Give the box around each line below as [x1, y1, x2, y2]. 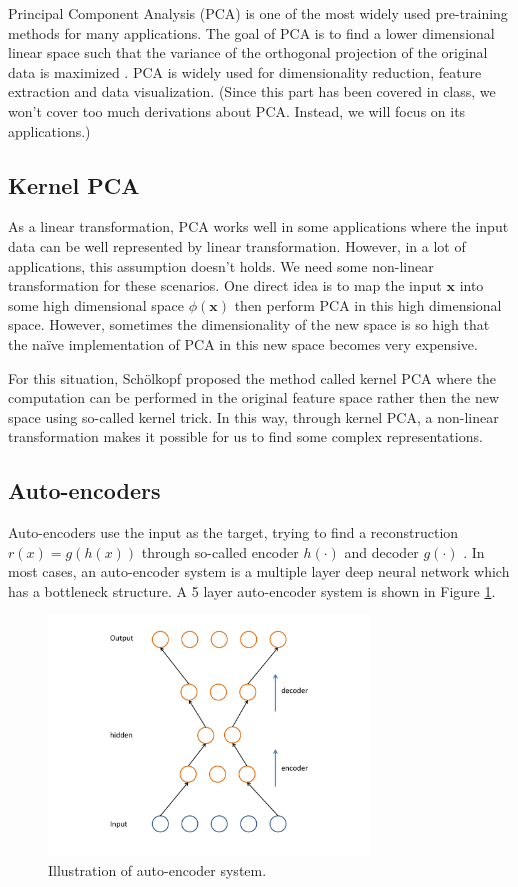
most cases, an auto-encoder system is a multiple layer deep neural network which [8, 561, 510, 582]
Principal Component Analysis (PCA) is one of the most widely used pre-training [8, 3, 508, 23]
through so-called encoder [141, 541, 299, 562]
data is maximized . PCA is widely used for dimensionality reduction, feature [8, 61, 482, 82]
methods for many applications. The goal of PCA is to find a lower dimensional [8, 22, 495, 43]
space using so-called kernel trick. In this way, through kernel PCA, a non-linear [8, 406, 499, 427]
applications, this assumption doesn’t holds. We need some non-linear [8, 255, 434, 276]
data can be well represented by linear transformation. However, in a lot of [8, 235, 466, 256]
